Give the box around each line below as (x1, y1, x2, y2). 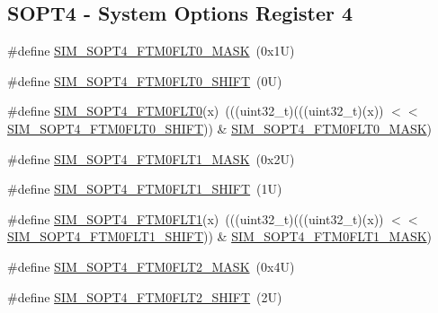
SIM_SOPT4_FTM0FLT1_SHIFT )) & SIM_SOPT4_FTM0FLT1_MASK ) (7, 227, 433, 246)
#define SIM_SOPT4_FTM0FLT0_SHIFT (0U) (7, 71, 282, 90)
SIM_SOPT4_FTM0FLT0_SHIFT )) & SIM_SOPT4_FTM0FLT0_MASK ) (7, 118, 433, 137)
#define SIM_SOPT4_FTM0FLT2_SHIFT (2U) (7, 287, 282, 306)
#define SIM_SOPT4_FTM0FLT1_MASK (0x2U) (7, 149, 295, 168)
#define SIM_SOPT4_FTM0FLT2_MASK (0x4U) (7, 256, 295, 275)
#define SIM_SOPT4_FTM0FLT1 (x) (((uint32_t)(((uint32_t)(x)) (7, 209, 384, 228)
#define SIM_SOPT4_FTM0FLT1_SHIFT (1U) (7, 179, 282, 198)
